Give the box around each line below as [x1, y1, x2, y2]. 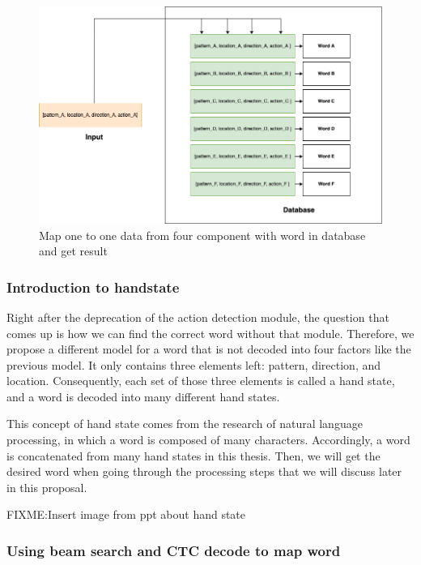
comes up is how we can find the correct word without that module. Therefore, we [6, 324, 415, 341]
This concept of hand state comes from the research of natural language [6, 415, 363, 432]
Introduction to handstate [6, 276, 180, 297]
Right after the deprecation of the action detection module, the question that [6, 308, 389, 325]
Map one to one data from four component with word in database [39, 226, 366, 243]
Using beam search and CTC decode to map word [6, 540, 341, 560]
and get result [39, 242, 108, 259]
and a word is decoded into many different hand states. [6, 387, 280, 404]
